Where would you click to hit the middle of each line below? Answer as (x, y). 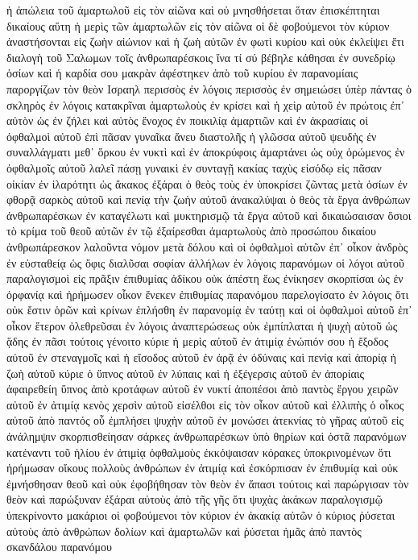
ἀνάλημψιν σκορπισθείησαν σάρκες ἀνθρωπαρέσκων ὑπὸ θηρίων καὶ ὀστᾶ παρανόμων (207, 436)
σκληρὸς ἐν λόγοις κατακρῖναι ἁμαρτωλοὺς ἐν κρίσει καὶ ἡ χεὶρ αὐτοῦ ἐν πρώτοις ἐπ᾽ (206, 104)
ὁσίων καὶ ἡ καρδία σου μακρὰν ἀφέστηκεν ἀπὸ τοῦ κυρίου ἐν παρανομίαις (182, 73)
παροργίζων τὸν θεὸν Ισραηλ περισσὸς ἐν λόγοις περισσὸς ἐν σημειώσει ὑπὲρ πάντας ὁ (209, 88)
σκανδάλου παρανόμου (59, 547)
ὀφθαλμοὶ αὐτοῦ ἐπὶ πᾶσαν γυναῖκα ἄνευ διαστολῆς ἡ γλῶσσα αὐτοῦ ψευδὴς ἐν (192, 136)
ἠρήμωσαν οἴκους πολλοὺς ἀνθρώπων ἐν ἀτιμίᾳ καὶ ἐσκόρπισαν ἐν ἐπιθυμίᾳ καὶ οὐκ (203, 468)
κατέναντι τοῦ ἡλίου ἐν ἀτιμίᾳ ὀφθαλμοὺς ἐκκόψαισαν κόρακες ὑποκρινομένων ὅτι (199, 452)
